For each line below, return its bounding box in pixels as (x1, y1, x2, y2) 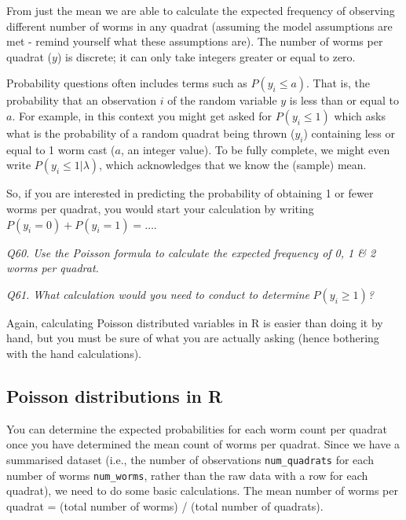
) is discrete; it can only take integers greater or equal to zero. (57, 48, 356, 65)
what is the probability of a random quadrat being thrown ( (6, 124, 295, 141)
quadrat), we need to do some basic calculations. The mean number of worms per (6, 482, 398, 499)
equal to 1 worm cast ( (6, 141, 115, 157)
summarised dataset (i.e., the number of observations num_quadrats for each (6, 451, 374, 467)
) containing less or (303, 124, 395, 141)
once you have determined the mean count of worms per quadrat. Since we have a (6, 436, 401, 452)
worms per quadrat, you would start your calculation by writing (6, 200, 314, 216)
